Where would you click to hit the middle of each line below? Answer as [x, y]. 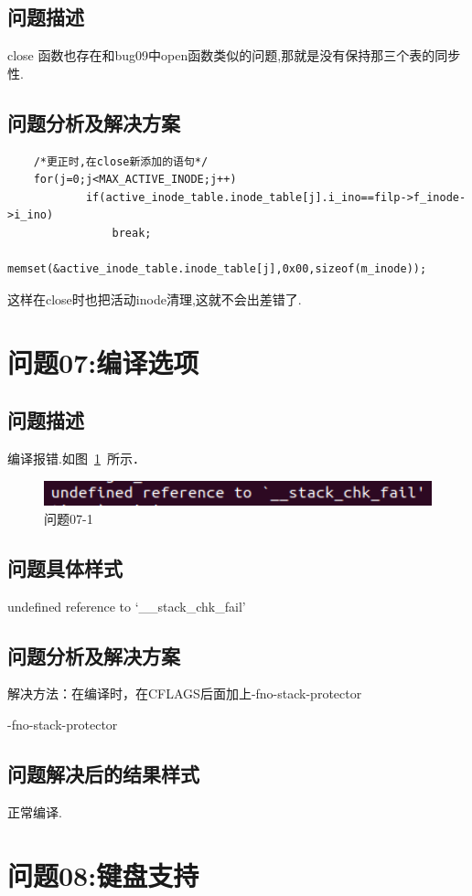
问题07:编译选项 [103, 362]
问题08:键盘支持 [103, 875]
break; [132, 233]
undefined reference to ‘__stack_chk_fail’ [127, 606]
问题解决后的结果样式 [103, 774]
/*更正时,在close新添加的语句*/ [121, 161]
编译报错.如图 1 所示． [76, 458]
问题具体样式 [65, 567]
